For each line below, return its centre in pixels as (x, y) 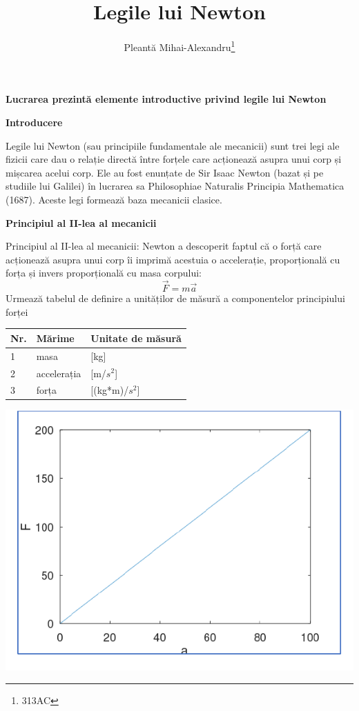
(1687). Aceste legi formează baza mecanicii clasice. (114, 199)
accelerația (59, 373)
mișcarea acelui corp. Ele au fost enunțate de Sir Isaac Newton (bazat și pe (165, 172)
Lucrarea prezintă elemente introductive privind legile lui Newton (166, 99)
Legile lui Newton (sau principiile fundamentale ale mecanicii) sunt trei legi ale (173, 145)
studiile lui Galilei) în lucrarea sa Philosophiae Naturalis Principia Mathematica (175, 186)
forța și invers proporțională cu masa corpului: (104, 273)
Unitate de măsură (136, 338)
